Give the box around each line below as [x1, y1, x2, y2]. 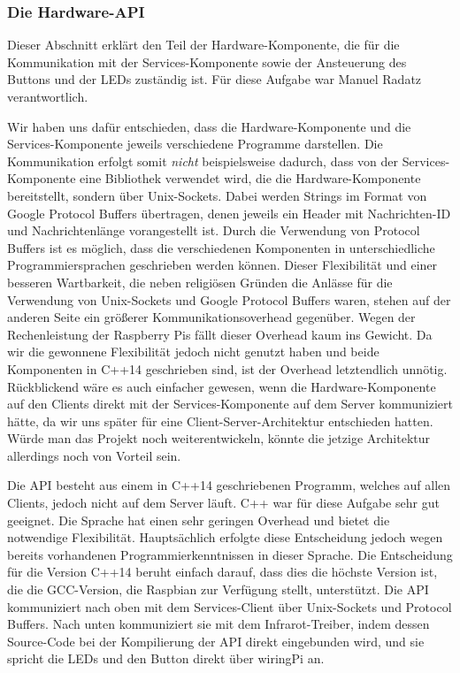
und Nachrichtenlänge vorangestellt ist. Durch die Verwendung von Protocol [7, 221, 420, 240]
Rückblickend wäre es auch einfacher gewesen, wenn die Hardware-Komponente [7, 377, 436, 395]
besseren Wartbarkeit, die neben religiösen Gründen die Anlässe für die [7, 272, 393, 291]
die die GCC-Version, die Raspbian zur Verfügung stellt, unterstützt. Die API [7, 580, 429, 599]
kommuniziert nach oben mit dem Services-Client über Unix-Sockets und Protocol [7, 597, 452, 616]
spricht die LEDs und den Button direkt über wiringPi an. [7, 649, 325, 668]
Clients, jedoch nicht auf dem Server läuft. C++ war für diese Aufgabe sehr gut [7, 493, 440, 512]
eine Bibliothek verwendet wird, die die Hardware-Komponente [80, 169, 421, 187]
